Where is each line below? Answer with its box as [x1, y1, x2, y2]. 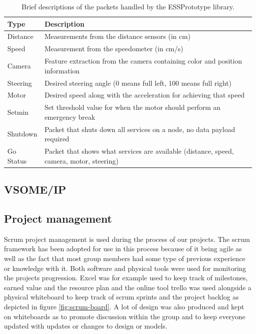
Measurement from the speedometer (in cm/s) [44, 43, 184, 54]
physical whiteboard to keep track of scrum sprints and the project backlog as [4, 292, 239, 302]
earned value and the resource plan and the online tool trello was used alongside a [4, 282, 252, 292]
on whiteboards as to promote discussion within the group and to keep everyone [4, 311, 246, 321]
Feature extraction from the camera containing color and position [44, 56, 242, 66]
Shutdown [7, 129, 37, 139]
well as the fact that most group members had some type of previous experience [4, 253, 246, 263]
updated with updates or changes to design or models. [4, 321, 167, 331]
